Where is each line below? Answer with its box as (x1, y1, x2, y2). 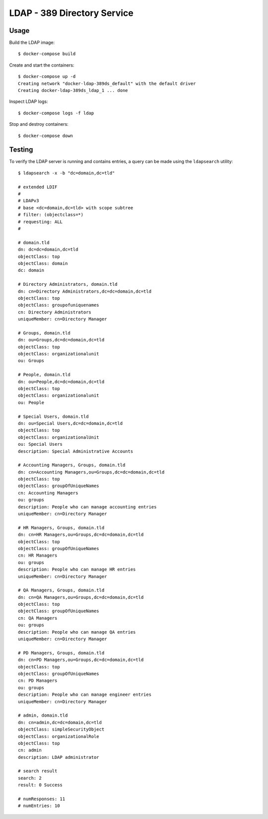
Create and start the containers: (9, 62, 74, 68)
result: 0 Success (18, 782, 63, 788)
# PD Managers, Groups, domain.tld (18, 650, 105, 655)
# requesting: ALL (18, 219, 63, 225)
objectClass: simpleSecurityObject (18, 727, 105, 733)
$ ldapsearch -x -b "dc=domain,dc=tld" (18, 170, 115, 176)
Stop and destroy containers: (9, 121, 69, 127)
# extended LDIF (18, 184, 58, 190)
